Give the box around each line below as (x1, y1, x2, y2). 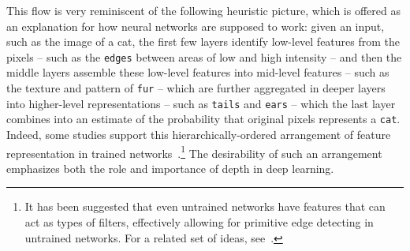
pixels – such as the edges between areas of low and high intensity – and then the (6, 48, 402, 65)
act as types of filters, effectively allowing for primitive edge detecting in (24, 214, 374, 230)
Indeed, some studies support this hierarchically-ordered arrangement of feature (6, 126, 391, 142)
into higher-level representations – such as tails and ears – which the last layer (6, 95, 396, 111)
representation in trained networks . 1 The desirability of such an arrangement (6, 142, 382, 161)
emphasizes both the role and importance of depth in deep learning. (6, 159, 334, 176)
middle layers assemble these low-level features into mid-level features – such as (6, 64, 389, 81)
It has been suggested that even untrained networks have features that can (24, 198, 386, 215)
